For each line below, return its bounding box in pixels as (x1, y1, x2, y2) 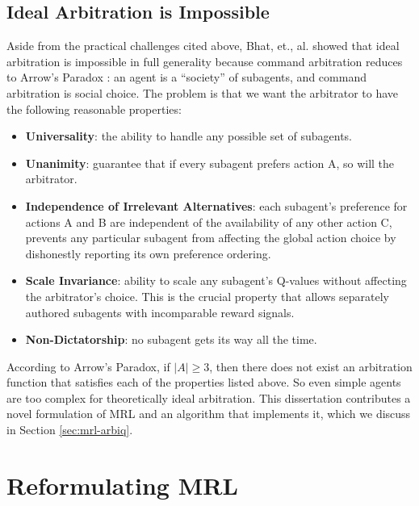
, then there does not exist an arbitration (209, 358, 413, 374)
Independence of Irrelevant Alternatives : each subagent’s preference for (25, 197, 408, 214)
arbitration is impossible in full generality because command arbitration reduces (6, 52, 403, 69)
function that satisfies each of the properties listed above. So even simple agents (6, 374, 401, 391)
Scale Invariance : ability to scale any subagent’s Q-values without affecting (25, 272, 407, 289)
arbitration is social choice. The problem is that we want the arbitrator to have (6, 84, 399, 101)
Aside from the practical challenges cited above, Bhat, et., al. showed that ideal (6, 37, 400, 54)
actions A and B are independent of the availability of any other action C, (25, 213, 392, 230)
